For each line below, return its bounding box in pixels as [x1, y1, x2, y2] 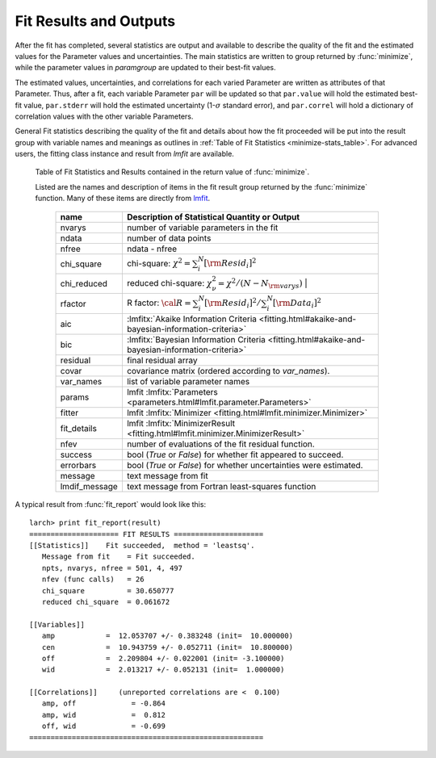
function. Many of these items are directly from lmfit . [35, 194, 211, 203]
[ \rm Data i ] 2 [272, 295, 322, 310]
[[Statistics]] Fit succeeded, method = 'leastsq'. [29, 541, 255, 551]
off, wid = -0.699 [41, 722, 166, 731]
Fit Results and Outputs [15, 12, 176, 30]
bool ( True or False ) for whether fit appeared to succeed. [126, 449, 344, 460]
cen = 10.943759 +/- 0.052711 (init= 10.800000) [41, 643, 294, 651]
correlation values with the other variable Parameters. [15, 111, 194, 121]
